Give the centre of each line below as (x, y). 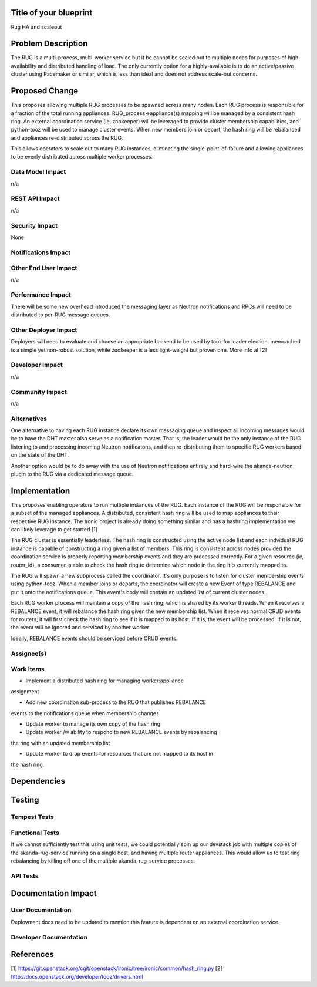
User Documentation (41, 910)
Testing (25, 800)
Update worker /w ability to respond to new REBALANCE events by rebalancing (121, 732)
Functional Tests (35, 833)
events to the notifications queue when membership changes (85, 713)
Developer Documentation (49, 937)
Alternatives (29, 419)
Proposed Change (45, 91)
